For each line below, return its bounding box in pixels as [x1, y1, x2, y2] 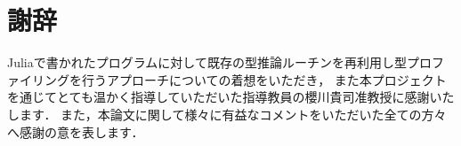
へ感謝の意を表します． [7, 122, 144, 141]
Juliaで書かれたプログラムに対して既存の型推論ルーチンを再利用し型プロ [7, 53, 432, 72]
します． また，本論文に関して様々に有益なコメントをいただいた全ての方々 [7, 104, 447, 123]
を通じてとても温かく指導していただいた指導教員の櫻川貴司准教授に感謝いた [7, 88, 455, 106]
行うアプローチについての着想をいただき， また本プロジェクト [81, 70, 447, 88]
